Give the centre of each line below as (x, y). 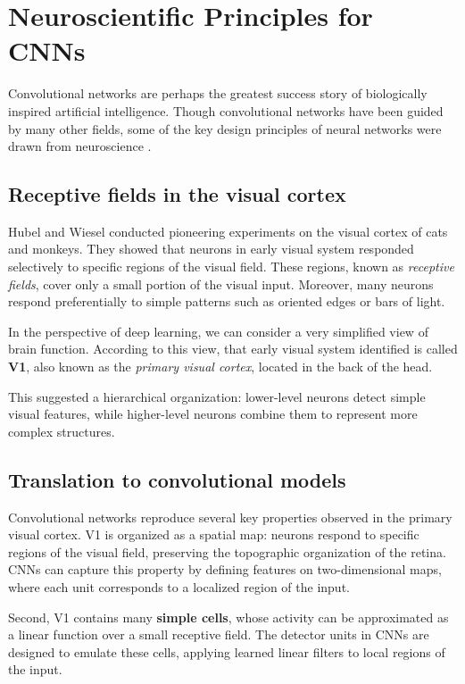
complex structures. (62, 431)
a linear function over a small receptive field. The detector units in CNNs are (219, 634)
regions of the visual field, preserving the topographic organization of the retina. (227, 551)
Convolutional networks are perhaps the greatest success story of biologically (218, 93)
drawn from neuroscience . (80, 146)
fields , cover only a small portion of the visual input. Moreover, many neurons (221, 284)
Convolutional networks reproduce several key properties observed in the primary (230, 517)
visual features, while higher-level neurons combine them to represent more (213, 414)
